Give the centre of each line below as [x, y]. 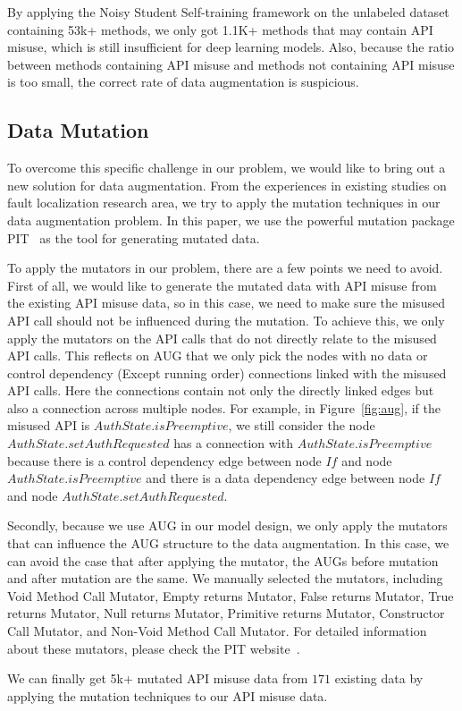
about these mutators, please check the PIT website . [154, 648]
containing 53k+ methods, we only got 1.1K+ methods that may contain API [220, 29]
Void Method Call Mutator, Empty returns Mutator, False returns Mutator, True [231, 595]
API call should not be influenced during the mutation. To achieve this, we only [226, 320]
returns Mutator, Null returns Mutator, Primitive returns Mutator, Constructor [226, 613]
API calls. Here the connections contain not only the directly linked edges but [221, 390]
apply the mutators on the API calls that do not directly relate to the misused [222, 338]
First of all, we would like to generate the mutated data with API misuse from [222, 285]
